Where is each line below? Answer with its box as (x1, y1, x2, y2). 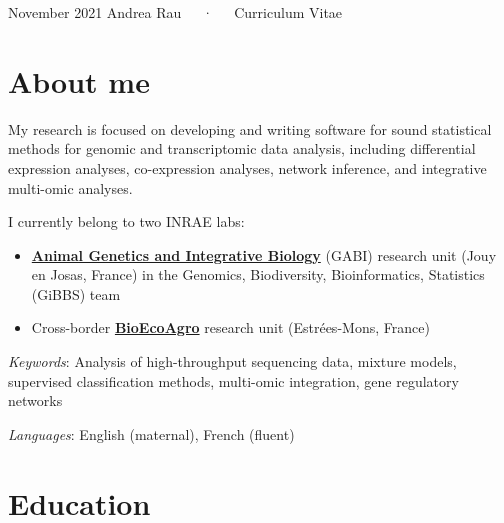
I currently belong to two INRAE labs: (8, 211, 245, 232)
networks (8, 390, 63, 411)
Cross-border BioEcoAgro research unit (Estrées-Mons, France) (31, 317, 430, 338)
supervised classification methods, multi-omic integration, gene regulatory (8, 370, 459, 391)
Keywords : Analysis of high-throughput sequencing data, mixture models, (8, 351, 457, 372)
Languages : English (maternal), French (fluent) (8, 423, 295, 444)
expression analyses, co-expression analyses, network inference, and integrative (8, 157, 487, 178)
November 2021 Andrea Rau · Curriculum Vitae (8, 2, 343, 22)
